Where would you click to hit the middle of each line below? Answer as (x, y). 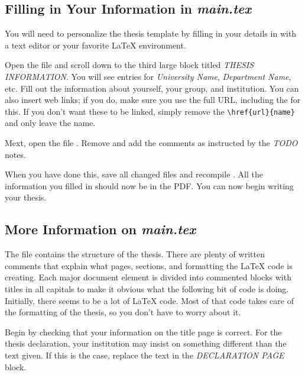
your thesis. (26, 197)
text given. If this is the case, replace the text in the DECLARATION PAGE (145, 355)
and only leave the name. (50, 123)
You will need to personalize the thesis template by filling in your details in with (151, 33)
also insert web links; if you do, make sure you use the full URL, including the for (153, 100)
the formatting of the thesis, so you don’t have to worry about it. (123, 312)
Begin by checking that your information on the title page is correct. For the (143, 332)
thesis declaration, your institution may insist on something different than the (146, 343)
